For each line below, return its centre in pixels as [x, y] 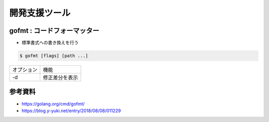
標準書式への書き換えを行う [50, 43]
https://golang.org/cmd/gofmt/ [53, 104]
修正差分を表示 [61, 78]
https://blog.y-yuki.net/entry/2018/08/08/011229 [71, 111]
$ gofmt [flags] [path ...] [54, 56]
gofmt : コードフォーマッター [54, 31]
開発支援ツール [40, 13]
